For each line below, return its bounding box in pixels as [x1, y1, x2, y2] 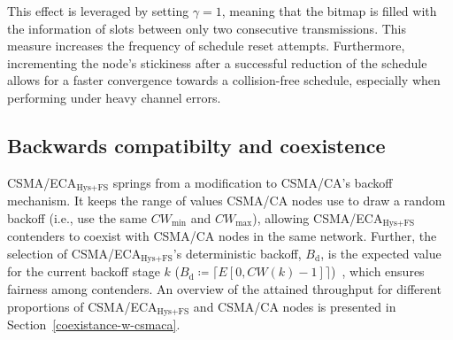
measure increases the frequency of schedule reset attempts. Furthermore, [7, 36, 405, 55]
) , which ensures [331, 262, 425, 281]
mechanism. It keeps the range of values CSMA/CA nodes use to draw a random [7, 191, 446, 210]
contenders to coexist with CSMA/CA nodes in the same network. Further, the [7, 227, 437, 245]
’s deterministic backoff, [173, 243, 302, 262]
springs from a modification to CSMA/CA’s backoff [112, 173, 393, 191]
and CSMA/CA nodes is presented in [193, 297, 396, 315]
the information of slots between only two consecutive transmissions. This [7, 19, 406, 37]
